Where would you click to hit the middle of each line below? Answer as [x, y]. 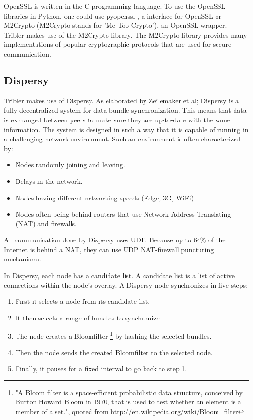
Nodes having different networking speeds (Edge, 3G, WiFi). [106, 197]
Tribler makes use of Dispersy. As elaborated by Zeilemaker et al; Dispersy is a [122, 100]
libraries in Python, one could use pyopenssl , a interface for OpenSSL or [113, 15]
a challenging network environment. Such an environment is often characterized [122, 139]
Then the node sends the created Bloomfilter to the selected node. [114, 352]
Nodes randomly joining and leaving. [70, 165]
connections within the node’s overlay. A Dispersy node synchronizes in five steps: [126, 285]
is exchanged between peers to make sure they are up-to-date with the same [117, 119]
